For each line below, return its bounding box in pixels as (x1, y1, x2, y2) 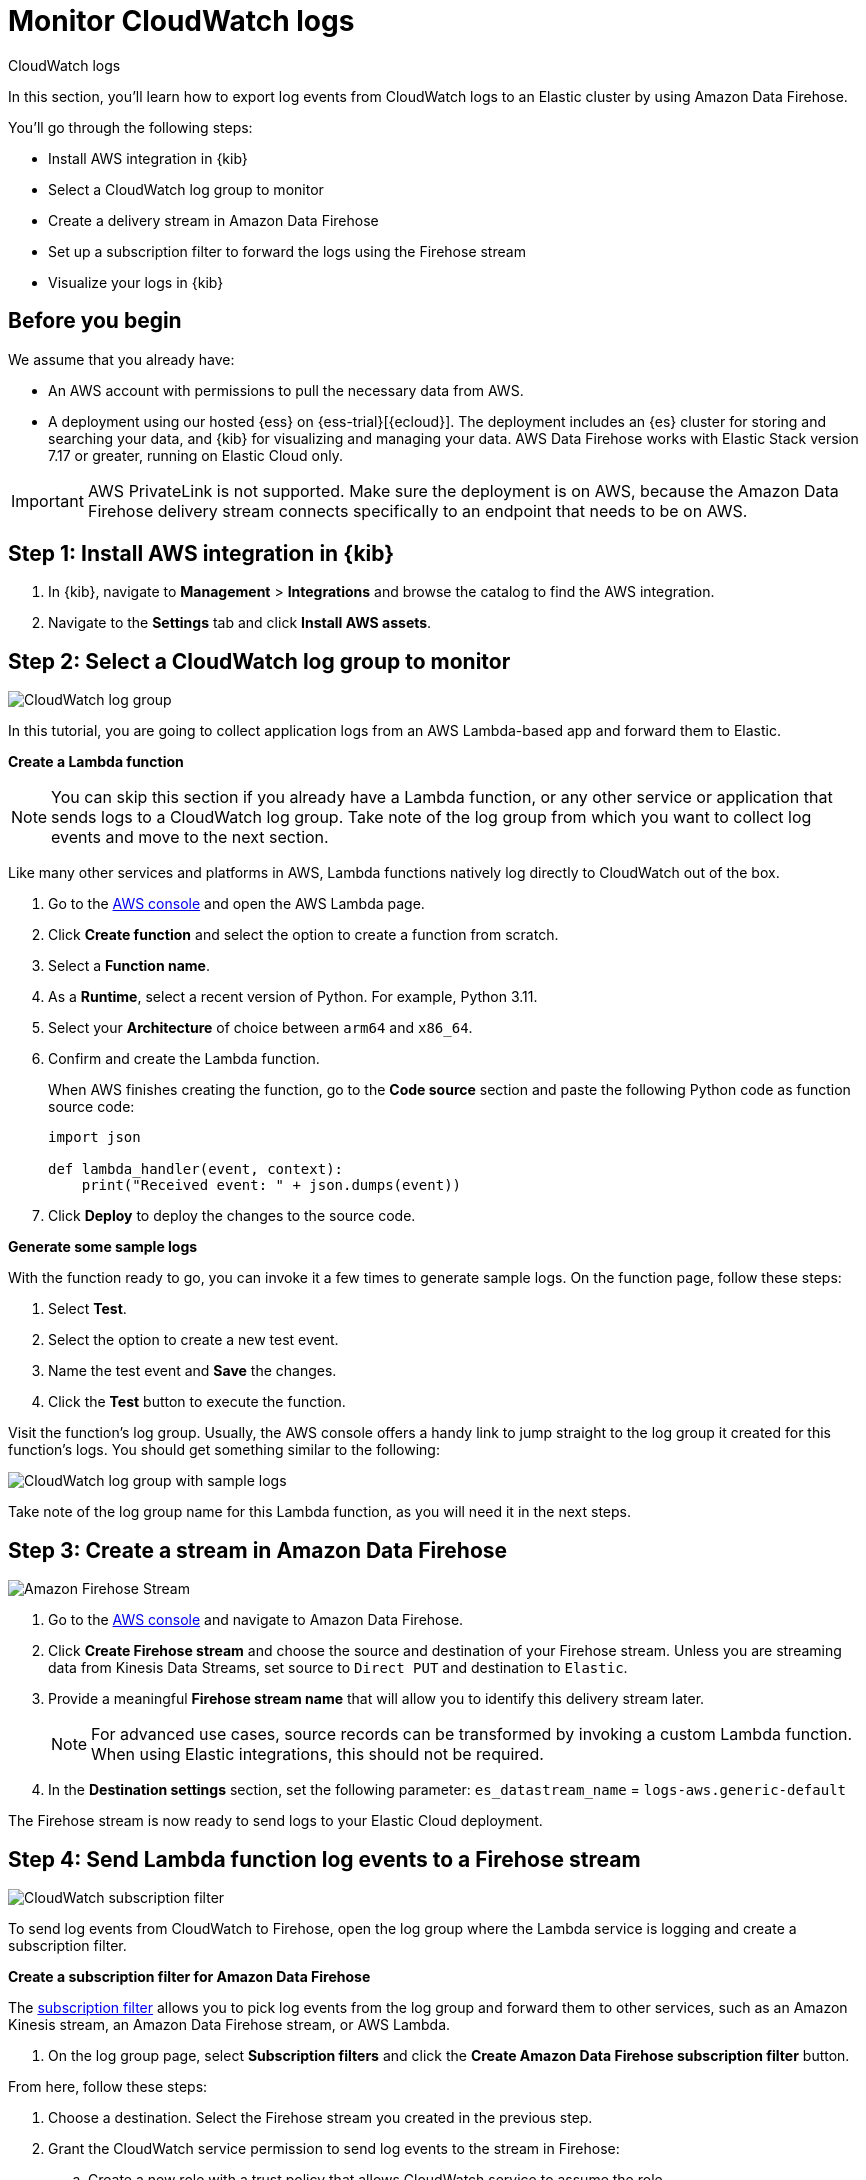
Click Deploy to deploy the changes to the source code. (48, 1207, 416, 1225)
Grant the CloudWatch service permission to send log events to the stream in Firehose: (48, 2139, 620, 2157)
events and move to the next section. (51, 827, 329, 848)
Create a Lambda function (8, 753, 184, 771)
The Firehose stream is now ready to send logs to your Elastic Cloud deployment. (8, 1812, 543, 1830)
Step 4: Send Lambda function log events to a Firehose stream (8, 1846, 641, 1872)
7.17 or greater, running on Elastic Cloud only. (48, 446, 343, 464)
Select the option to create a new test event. (48, 1331, 339, 1349)
